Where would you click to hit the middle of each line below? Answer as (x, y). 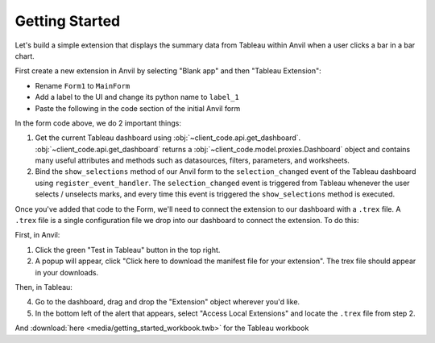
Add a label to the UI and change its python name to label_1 (137, 97)
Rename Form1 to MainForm (83, 85)
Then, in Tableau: (43, 287)
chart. (25, 56)
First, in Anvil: (37, 235)
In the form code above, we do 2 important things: (98, 123)
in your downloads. (67, 272)
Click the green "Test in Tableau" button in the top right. (128, 250)
